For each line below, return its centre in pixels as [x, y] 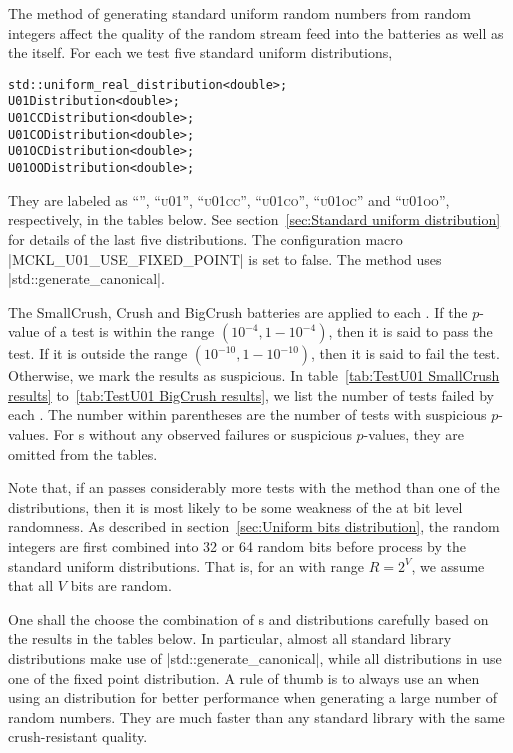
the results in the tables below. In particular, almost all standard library [230, 638]
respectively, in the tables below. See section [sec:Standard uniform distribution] [254, 219]
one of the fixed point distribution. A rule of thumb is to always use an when [244, 677]
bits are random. [121, 585]
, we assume [448, 565]
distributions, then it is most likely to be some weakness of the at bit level [235, 506]
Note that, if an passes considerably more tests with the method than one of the [254, 487]
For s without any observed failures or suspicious [202, 434]
